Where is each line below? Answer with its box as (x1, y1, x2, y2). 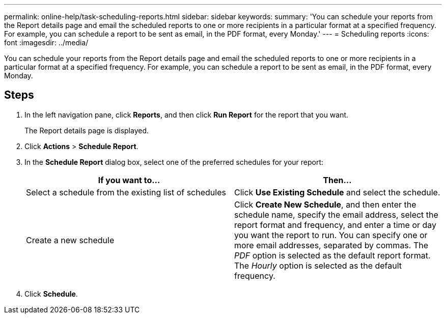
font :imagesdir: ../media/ (4, 38, 89, 47)
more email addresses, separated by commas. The (234, 240, 429, 250)
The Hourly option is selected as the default (234, 260, 402, 271)
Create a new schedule (26, 235, 115, 245)
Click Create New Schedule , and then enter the (234, 199, 416, 210)
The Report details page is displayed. (24, 126, 149, 135)
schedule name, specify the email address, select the (234, 209, 438, 220)
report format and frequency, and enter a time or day (234, 219, 437, 230)
